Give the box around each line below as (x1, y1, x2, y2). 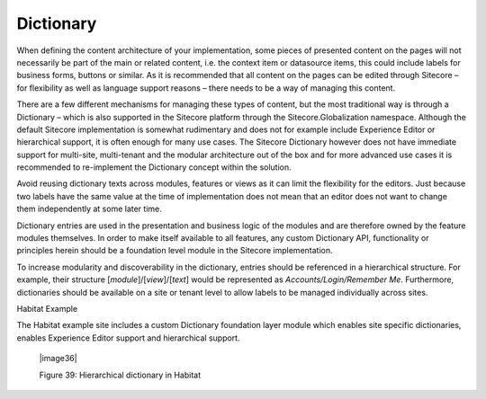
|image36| (39, 353, 77, 364)
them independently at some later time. (16, 203, 162, 215)
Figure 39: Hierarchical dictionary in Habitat (39, 369, 202, 380)
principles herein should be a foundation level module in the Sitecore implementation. (16, 245, 333, 256)
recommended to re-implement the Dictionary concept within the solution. (16, 162, 292, 173)
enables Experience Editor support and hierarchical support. (16, 332, 240, 343)
